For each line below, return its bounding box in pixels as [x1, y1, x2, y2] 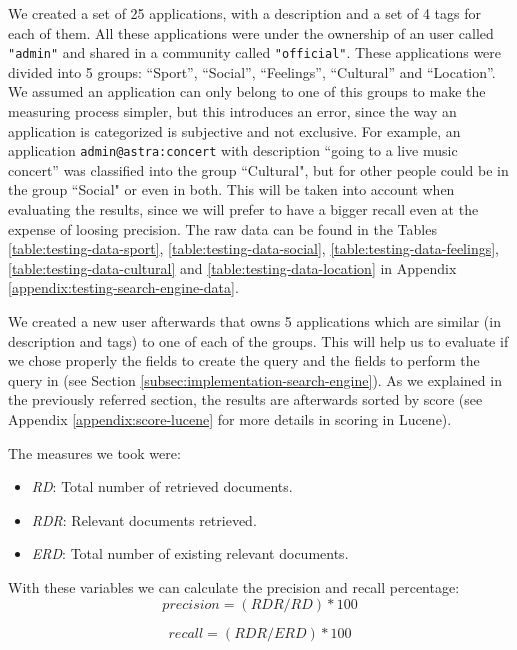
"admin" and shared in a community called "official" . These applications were [8, 42, 502, 63]
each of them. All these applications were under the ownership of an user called [8, 22, 494, 43]
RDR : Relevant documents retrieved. [31, 509, 257, 530]
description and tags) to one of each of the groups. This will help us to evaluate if [8, 330, 509, 351]
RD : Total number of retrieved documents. [31, 476, 293, 497]
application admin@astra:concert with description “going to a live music [8, 140, 458, 161]
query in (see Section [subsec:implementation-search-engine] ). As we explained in [8, 369, 502, 390]
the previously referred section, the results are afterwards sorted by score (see [8, 389, 483, 410]
